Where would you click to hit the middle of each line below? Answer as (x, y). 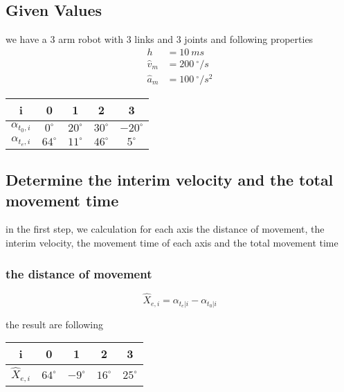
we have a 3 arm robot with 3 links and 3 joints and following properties (160, 39)
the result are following (54, 324)
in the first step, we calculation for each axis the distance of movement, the (165, 229)
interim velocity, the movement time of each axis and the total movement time (172, 243)
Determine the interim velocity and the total (170, 180)
